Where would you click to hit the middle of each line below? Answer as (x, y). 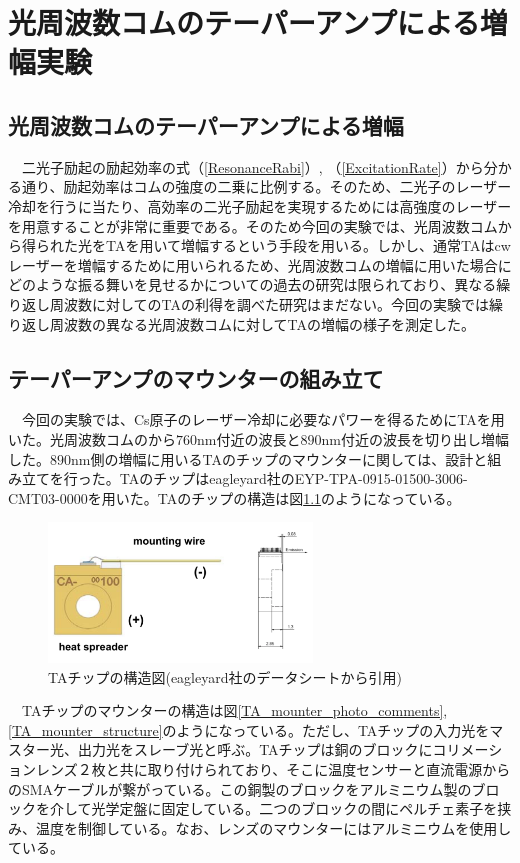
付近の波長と (258, 438)
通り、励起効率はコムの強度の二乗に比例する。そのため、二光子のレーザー (266, 186)
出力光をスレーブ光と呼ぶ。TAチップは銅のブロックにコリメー (283, 749)
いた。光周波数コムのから (92, 438)
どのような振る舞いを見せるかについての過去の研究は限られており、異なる (252, 284)
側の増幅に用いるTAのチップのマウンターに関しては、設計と (289, 458)
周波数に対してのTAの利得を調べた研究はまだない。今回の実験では (269, 303)
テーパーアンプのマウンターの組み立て (196, 377)
